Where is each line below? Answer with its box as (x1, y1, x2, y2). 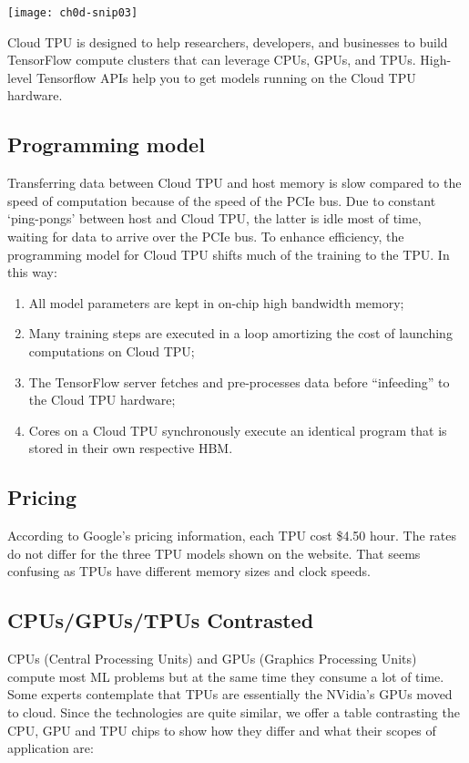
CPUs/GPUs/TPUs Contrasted (7, 606, 314, 634)
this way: (7, 263, 57, 282)
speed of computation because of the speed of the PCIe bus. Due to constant (7, 191, 436, 210)
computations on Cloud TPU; (28, 341, 195, 360)
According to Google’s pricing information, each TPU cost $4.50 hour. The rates (7, 526, 457, 545)
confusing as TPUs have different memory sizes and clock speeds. (7, 562, 371, 581)
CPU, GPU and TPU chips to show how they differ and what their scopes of (7, 720, 436, 739)
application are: (7, 738, 94, 758)
